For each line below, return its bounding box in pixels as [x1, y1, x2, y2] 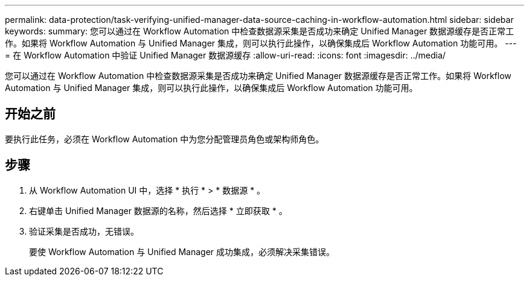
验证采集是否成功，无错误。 [29, 226, 139, 236]
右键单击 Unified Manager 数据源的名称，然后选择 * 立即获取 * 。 [29, 205, 287, 216]
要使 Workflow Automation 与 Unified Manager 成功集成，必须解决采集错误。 [29, 246, 335, 257]
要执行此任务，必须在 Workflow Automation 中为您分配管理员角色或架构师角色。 [5, 133, 324, 144]
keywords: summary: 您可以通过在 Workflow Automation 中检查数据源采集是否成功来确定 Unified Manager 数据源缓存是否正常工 [5, 26, 515, 36]
